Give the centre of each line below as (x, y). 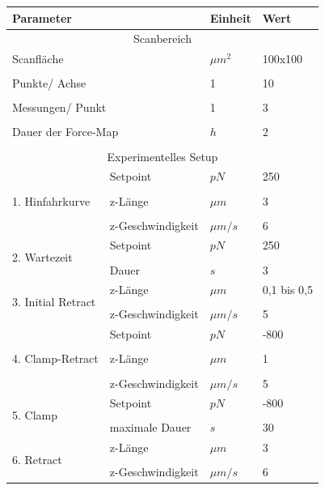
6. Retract (37, 460)
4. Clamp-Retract (55, 358)
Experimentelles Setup (162, 156)
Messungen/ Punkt (59, 107)
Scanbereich (162, 38)
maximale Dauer (150, 427)
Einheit (230, 17)
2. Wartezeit (42, 257)
